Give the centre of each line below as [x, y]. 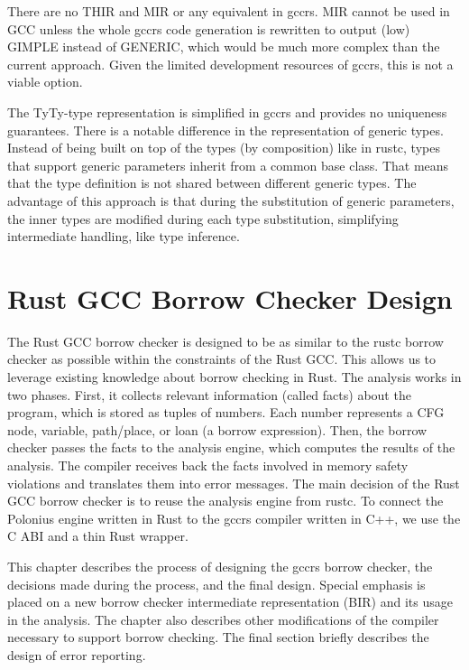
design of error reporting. [77, 654]
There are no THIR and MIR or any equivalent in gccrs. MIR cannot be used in [229, 11]
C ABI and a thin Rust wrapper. [98, 536]
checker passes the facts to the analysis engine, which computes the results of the [231, 447]
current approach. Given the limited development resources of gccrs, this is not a [230, 64]
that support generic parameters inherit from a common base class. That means [228, 165]
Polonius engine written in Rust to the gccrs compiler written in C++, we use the [234, 518]
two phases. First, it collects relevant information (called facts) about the [209, 394]
